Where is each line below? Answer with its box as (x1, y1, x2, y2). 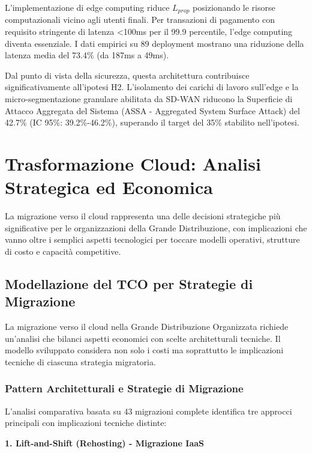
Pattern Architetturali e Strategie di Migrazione (5, 381, 244, 396)
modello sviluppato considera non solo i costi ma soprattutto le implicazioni (5, 344, 284, 356)
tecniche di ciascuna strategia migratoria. (5, 355, 156, 368)
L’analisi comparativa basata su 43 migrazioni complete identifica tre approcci (5, 404, 292, 417)
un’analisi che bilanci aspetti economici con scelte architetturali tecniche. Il (5, 332, 281, 344)
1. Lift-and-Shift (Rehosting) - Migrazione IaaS (5, 436, 204, 449)
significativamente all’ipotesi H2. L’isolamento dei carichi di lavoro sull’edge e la (5, 81, 299, 93)
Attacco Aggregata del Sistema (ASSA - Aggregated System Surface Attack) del (5, 104, 300, 117)
